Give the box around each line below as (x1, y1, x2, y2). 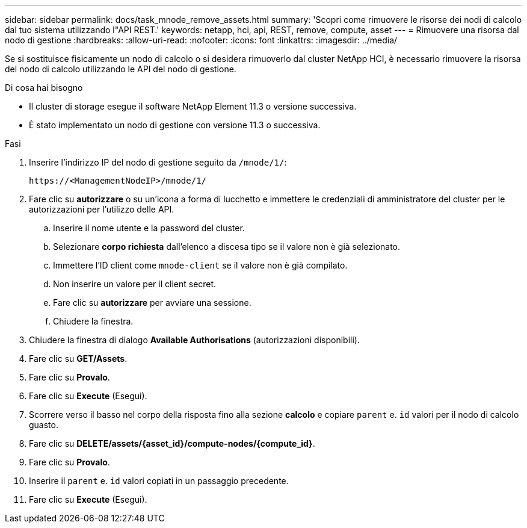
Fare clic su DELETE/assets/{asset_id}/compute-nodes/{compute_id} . (29, 438, 315, 449)
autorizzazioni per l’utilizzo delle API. (29, 204, 174, 214)
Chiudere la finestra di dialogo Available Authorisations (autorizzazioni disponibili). (29, 335, 360, 345)
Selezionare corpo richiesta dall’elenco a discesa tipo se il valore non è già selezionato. (53, 241, 401, 252)
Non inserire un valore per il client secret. (53, 279, 217, 289)
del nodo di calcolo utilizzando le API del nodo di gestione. (5, 64, 236, 74)
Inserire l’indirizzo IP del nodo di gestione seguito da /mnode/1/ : (29, 157, 287, 167)
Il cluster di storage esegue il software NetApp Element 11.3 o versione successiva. (29, 101, 357, 111)
